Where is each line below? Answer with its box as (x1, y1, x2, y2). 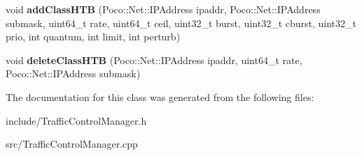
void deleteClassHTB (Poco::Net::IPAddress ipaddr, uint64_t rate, (6, 52, 302, 67)
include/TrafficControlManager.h (6, 113, 147, 127)
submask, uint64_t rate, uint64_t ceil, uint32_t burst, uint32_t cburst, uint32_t (6, 15, 356, 30)
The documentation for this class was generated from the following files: (6, 89, 314, 104)
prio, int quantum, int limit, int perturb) (6, 29, 181, 44)
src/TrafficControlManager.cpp (6, 136, 138, 151)
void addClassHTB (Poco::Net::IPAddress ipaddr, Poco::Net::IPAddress (6, 2, 321, 16)
